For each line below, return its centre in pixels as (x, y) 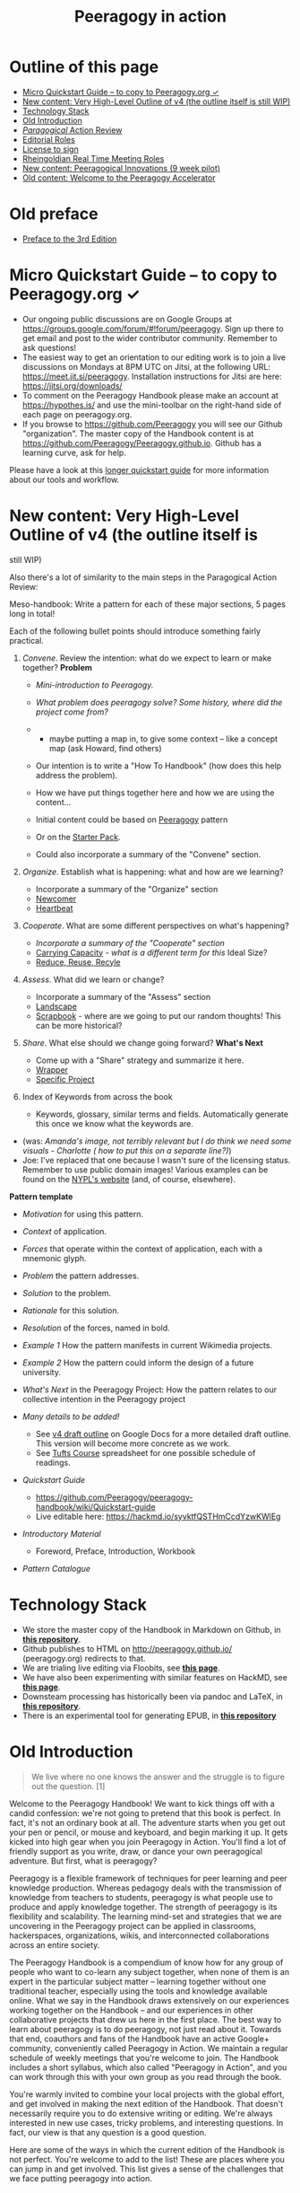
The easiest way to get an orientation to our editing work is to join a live (154, 357)
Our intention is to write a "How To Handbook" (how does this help (159, 766)
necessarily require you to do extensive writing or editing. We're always (141, 2113)
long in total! (32, 613)
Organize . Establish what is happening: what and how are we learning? (153, 872)
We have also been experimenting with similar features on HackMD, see (155, 1677)
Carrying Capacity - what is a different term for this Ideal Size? (151, 952)
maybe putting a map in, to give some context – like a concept (163, 739)
